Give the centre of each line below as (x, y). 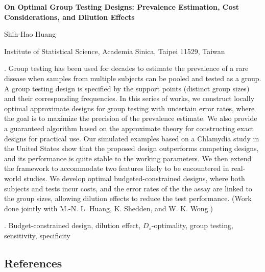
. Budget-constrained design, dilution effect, (73, 225)
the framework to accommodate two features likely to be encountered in (117, 168)
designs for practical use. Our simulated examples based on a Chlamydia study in (132, 138)
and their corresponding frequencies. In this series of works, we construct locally (129, 98)
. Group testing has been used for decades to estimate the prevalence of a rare (126, 68)
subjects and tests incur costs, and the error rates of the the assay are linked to (128, 188)
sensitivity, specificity (37, 235)
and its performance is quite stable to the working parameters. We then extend (128, 158)
